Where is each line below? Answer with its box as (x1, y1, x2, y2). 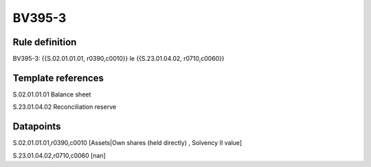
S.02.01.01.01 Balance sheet (12, 90, 91, 99)
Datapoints (12, 120, 61, 133)
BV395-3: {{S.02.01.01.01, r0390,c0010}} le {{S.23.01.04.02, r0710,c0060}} (12, 55, 225, 63)
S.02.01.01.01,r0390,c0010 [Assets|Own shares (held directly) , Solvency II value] (12, 139, 243, 147)
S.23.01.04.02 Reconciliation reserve (12, 103, 117, 111)
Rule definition (12, 36, 77, 48)
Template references (12, 72, 104, 83)
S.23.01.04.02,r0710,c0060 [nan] (12, 151, 106, 159)
